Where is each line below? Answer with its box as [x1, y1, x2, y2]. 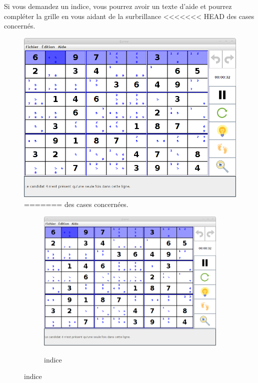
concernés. [4, 20, 35, 31]
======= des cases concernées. [24, 198, 128, 209]
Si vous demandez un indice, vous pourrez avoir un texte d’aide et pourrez [4, 1, 232, 11]
